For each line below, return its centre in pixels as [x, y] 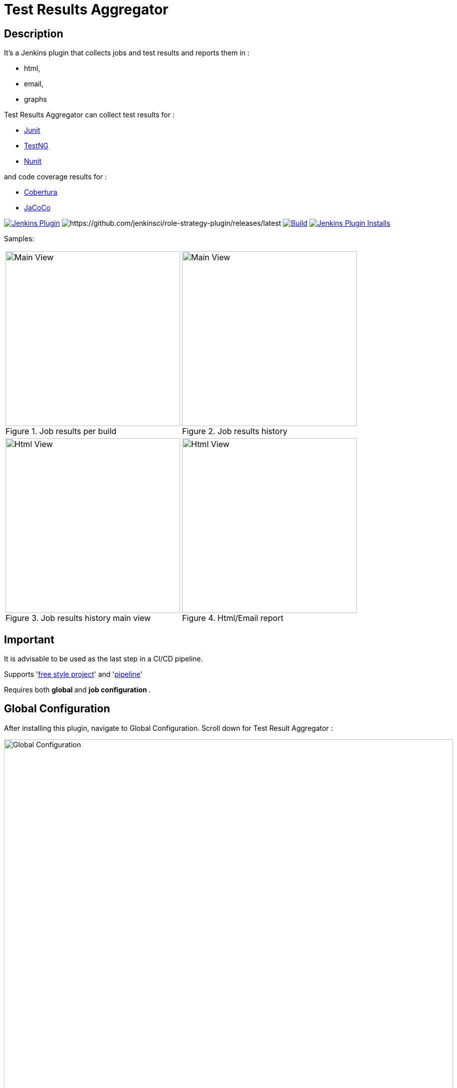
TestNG [36, 146]
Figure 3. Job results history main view [78, 618]
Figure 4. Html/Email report [233, 618]
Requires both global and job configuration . [77, 690]
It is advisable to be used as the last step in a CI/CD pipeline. [104, 659]
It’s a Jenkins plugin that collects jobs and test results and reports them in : [127, 53]
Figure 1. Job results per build [61, 431]
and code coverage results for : [56, 177]
